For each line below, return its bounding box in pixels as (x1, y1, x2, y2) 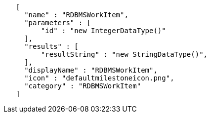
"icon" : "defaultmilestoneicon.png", (24, 74, 174, 82)
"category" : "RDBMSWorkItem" (24, 82, 141, 90)
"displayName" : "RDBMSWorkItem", (24, 66, 158, 74)
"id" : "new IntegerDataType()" (41, 27, 166, 35)
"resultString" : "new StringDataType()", (41, 50, 208, 58)
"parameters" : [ (24, 19, 91, 27)
